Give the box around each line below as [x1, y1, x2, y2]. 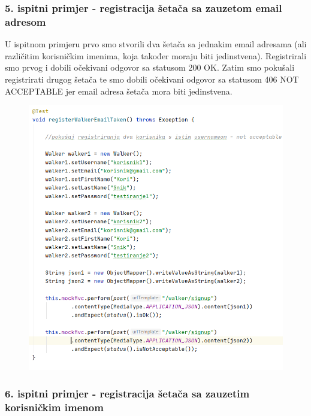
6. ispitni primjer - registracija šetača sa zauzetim [5, 386, 250, 400]
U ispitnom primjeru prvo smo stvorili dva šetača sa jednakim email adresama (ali [5, 38, 307, 50]
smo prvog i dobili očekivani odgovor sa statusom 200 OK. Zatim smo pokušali [5, 61, 295, 74]
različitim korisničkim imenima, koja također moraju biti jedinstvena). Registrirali [5, 49, 307, 62]
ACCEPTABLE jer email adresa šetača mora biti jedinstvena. [5, 84, 233, 97]
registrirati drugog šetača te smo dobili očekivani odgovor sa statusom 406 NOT [5, 72, 299, 85]
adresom [5, 14, 46, 29]
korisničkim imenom [5, 399, 104, 414]
